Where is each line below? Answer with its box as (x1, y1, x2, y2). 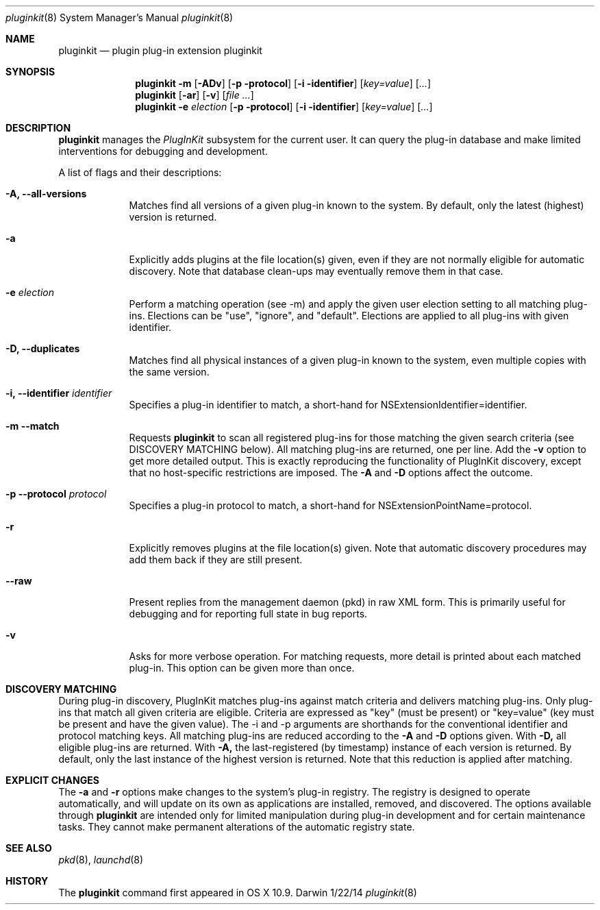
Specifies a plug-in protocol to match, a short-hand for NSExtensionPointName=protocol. (129, 500, 532, 511)
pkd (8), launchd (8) (58, 854, 144, 865)
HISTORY (5, 875, 49, 887)
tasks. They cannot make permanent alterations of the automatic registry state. (58, 821, 415, 833)
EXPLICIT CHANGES (5, 774, 99, 786)
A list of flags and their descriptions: (58, 167, 222, 178)
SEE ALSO (5, 842, 52, 854)
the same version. (129, 366, 210, 378)
